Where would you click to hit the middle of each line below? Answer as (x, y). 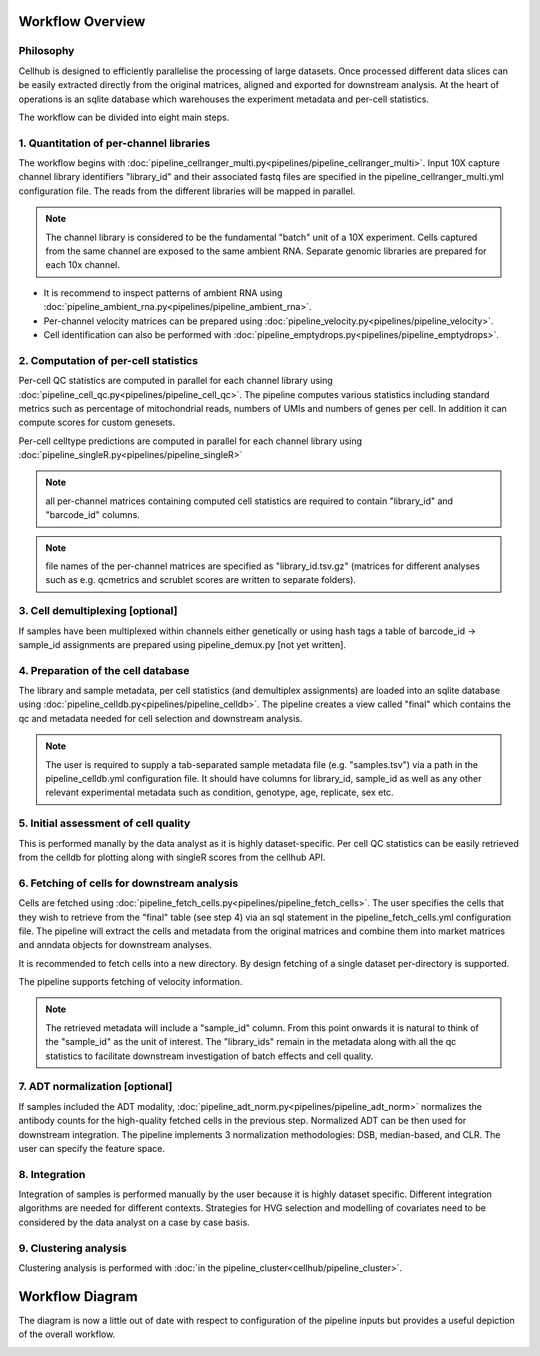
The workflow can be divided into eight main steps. (124, 117)
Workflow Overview (82, 21)
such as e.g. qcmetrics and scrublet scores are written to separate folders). (201, 580)
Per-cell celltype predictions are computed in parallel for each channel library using (190, 441)
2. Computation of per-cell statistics (108, 360)
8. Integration (52, 1174)
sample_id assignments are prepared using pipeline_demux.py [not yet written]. (182, 644)
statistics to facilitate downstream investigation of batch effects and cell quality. (209, 1056)
